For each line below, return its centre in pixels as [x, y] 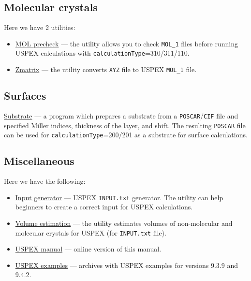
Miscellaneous [39, 161]
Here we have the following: [45, 181]
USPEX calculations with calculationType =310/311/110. [102, 53]
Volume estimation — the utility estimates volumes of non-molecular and [124, 223]
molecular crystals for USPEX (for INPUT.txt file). [91, 232]
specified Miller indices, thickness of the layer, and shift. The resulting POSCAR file [125, 125]
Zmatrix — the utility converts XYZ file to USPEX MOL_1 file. [106, 69]
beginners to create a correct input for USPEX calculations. [104, 207]
